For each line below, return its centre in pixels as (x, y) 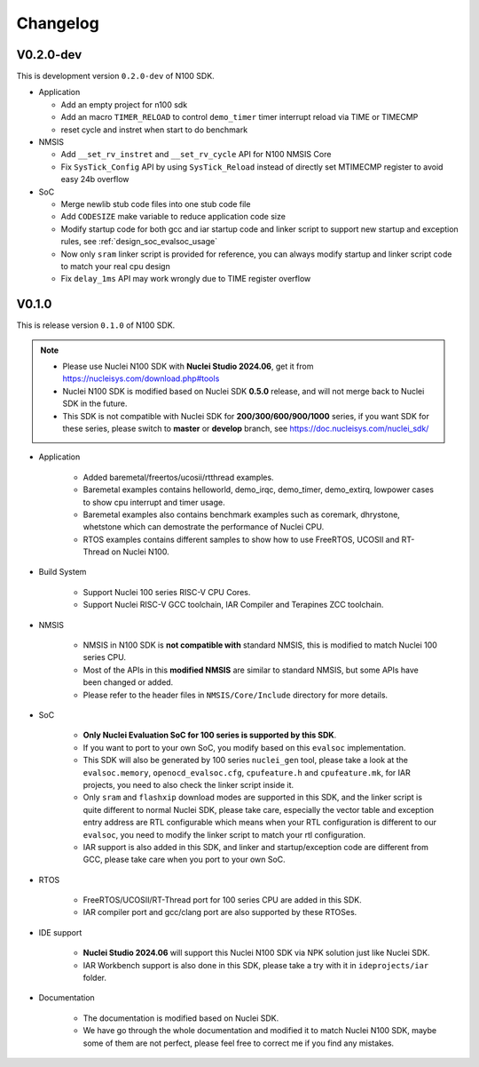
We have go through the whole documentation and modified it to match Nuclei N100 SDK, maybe (260, 1031)
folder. (94, 978)
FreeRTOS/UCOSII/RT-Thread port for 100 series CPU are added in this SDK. (223, 900)
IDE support (60, 932)
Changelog (58, 23)
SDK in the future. (95, 403)
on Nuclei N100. (140, 552)
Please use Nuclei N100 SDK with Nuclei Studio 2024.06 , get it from (188, 366)
